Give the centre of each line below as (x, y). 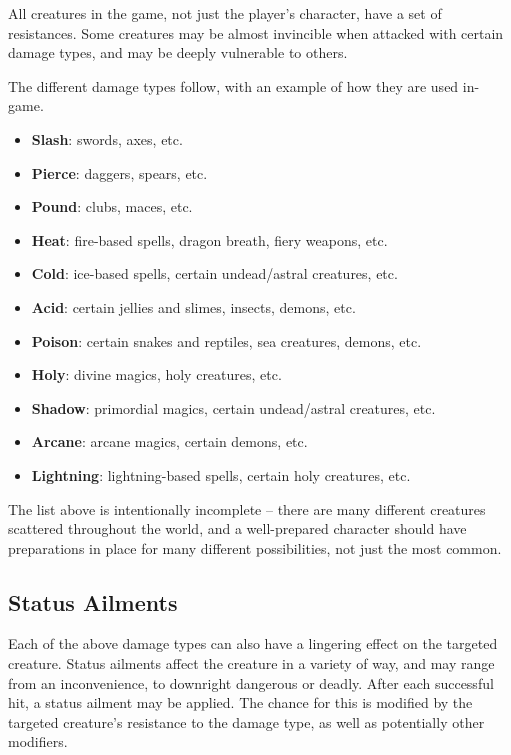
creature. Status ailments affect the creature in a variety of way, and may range (251, 663)
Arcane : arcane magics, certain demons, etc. (169, 441)
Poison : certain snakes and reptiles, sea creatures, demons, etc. (226, 340)
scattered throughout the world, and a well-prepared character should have (237, 528)
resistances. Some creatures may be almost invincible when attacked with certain (256, 32)
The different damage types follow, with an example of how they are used (233, 85)
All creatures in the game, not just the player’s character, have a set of (225, 13)
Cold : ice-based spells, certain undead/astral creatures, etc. (214, 273)
